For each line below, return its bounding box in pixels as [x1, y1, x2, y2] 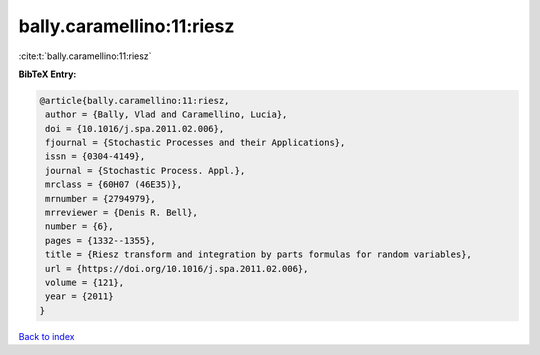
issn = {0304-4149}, [45, 151, 146, 162]
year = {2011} [45, 291, 114, 302]
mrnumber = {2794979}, [45, 193, 157, 204]
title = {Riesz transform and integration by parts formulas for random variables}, [45, 249, 472, 260]
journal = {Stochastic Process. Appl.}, [45, 165, 246, 176]
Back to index [18, 330, 75, 342]
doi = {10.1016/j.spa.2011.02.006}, [45, 123, 225, 134]
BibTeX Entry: [18, 68, 77, 80]
